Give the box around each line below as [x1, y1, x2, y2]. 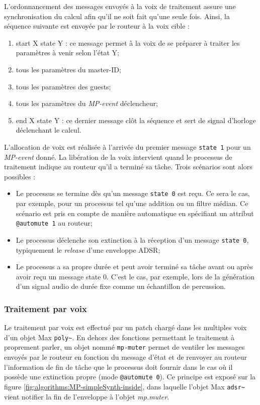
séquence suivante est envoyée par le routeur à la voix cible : [4, 21, 190, 31]
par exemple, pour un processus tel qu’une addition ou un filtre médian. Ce [16, 198, 248, 209]
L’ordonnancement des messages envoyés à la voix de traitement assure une [4, 1, 236, 11]
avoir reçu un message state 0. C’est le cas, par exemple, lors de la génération [16, 271, 255, 281]
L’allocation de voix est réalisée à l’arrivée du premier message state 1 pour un [4, 141, 251, 152]
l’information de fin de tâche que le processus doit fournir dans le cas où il [4, 361, 233, 372]
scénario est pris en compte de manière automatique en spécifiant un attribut [16, 208, 254, 218]
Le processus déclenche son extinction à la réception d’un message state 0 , [16, 234, 249, 245]
